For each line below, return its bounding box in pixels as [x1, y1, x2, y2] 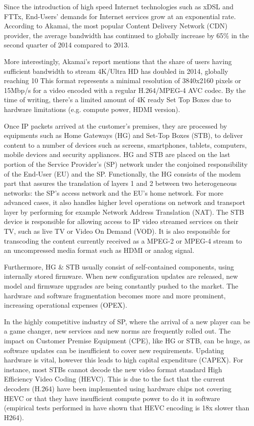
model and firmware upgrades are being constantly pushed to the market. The [4, 281, 238, 291]
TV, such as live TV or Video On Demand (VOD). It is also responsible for [4, 226, 231, 236]
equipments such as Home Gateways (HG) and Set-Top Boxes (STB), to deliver [4, 130, 243, 140]
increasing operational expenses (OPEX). [4, 300, 127, 310]
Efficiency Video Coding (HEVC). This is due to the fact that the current [4, 374, 225, 384]
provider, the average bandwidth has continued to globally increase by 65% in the [4, 30, 249, 40]
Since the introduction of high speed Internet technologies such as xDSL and [4, 1, 234, 11]
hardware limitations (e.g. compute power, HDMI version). [4, 104, 180, 114]
